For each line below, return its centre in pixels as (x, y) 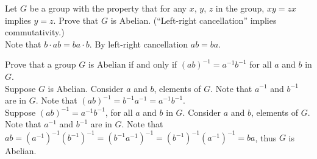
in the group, (240, 8)
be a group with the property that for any (108, 8)
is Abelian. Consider (86, 88)
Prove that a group (41, 64)
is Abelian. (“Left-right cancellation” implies (194, 20)
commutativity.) (35, 32)
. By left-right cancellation (139, 44)
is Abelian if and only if (133, 64)
